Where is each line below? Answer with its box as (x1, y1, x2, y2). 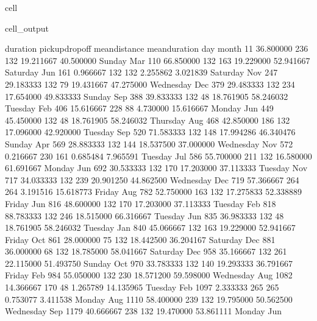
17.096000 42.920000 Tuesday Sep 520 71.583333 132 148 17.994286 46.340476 (5, 125, 296, 138)
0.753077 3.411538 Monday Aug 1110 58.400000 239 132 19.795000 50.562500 (5, 292, 293, 305)
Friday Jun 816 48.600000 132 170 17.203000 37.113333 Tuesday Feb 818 (5, 197, 276, 210)
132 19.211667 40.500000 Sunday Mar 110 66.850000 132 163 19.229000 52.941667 (5, 54, 310, 66)
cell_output (5, 21, 49, 34)
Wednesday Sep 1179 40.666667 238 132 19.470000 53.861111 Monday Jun (5, 305, 282, 317)
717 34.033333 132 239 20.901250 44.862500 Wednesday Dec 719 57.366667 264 (5, 173, 299, 186)
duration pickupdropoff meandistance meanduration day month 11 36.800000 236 (5, 42, 308, 55)
